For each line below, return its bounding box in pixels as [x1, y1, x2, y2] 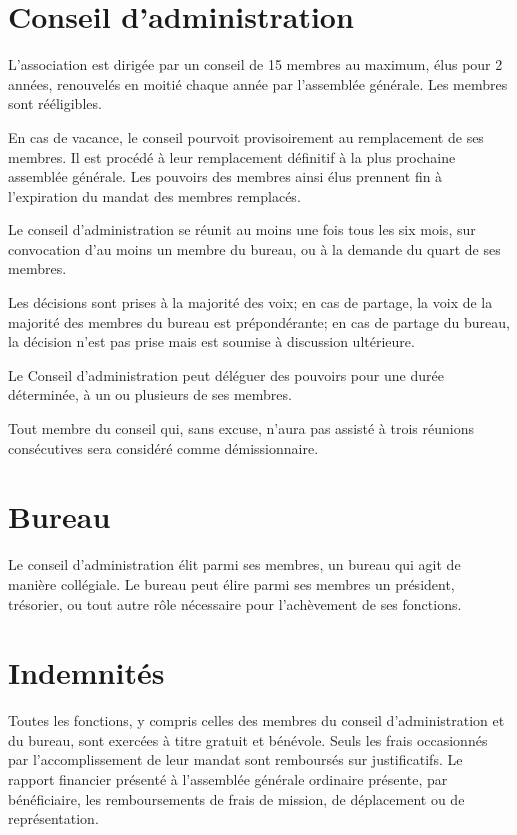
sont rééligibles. [8, 93, 102, 114]
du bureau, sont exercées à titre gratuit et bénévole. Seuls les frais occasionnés [8, 729, 488, 750]
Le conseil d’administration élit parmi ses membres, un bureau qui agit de [8, 554, 461, 575]
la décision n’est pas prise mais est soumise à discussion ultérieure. [8, 331, 415, 352]
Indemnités [8, 652, 165, 693]
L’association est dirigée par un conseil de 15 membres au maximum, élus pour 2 [8, 54, 503, 75]
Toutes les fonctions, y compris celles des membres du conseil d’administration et [8, 710, 505, 731]
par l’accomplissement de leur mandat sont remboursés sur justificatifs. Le [8, 749, 463, 770]
